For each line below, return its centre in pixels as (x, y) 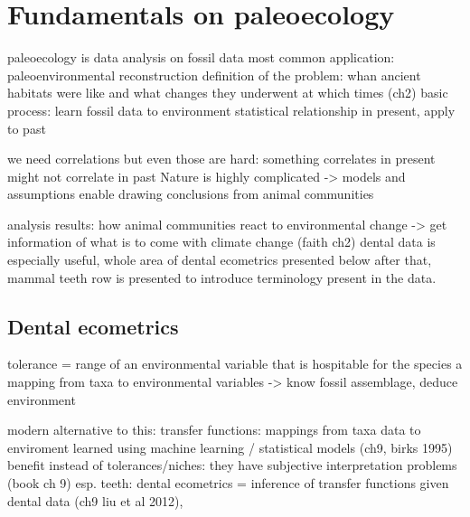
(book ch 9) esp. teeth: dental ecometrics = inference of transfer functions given (228, 483)
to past (27, 128)
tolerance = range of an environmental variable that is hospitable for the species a (235, 364)
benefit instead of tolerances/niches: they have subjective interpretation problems (232, 465)
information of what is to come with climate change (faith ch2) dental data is (221, 242)
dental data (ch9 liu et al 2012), (95, 500)
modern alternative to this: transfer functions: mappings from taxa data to (214, 430)
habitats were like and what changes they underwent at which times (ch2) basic (228, 93)
